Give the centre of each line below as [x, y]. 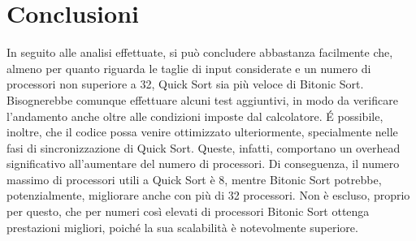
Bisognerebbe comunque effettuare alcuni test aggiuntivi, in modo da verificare [202, 99]
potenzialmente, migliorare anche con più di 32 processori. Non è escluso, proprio [208, 195]
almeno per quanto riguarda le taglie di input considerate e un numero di [189, 68]
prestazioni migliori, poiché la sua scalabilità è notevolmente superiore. [182, 227]
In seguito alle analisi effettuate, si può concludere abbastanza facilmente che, [200, 52]
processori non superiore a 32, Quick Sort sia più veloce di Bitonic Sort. [185, 84]
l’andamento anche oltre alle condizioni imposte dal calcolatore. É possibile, [195, 116]
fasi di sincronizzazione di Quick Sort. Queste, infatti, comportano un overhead [204, 147]
